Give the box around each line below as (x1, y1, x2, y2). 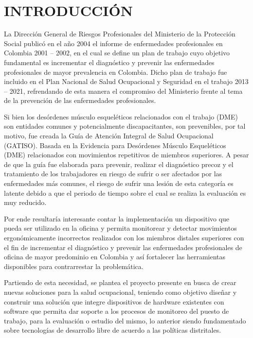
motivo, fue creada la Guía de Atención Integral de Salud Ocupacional (4, 131, 214, 141)
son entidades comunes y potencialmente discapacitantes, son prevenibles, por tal (4, 121, 246, 131)
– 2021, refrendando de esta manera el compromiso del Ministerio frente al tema (4, 85, 243, 96)
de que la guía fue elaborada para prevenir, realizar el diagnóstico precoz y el (4, 159, 234, 169)
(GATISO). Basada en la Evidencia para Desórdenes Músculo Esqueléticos (4, 140, 226, 150)
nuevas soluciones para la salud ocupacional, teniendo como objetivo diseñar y (4, 287, 237, 297)
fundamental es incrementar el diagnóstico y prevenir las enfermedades (4, 57, 215, 67)
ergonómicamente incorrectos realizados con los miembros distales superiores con (4, 233, 244, 242)
